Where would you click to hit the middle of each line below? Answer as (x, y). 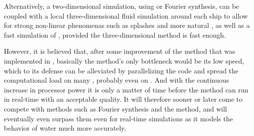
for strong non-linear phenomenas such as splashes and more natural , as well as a (127, 25)
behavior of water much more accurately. (65, 128)
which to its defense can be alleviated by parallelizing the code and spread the (121, 70)
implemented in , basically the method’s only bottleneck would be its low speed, (124, 60)
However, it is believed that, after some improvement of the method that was (120, 51)
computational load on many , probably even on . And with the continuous (116, 80)
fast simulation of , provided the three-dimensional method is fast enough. (115, 34)
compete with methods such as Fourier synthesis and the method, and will (115, 108)
